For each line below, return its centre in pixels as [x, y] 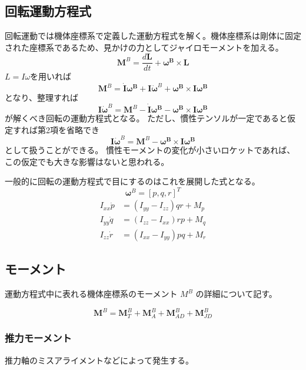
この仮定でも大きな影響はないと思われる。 [87, 161]
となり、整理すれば [42, 98]
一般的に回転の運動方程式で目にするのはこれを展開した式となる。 [132, 181]
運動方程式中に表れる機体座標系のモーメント [91, 294]
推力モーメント [38, 338]
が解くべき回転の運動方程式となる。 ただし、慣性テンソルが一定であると [146, 118]
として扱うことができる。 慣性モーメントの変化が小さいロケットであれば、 [150, 149]
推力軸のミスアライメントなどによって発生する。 [99, 360]
